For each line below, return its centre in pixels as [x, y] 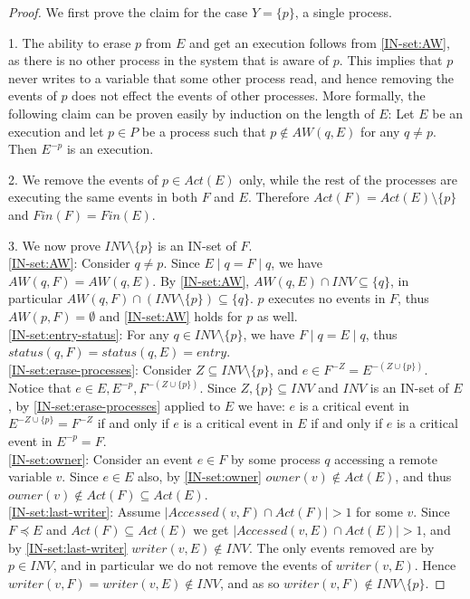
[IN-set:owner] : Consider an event [101, 458]
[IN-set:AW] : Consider [69, 263]
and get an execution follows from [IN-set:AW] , [319, 42]
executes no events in [327, 298]
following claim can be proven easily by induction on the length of [192, 113]
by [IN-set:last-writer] [68, 547]
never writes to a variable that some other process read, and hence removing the [231, 77]
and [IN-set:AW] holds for [171, 315]
